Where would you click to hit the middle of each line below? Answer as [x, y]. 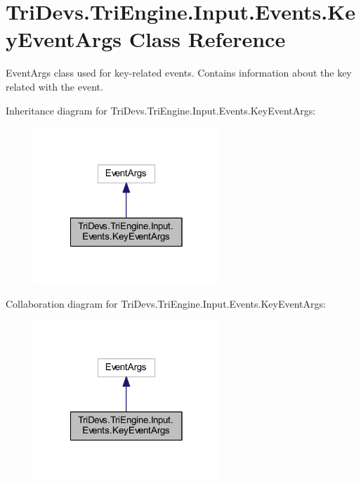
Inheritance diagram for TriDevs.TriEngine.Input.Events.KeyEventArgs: [161, 110]
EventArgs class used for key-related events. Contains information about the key [179, 73]
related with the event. [54, 86]
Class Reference [207, 39]
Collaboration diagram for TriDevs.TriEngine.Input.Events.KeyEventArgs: [166, 304]
